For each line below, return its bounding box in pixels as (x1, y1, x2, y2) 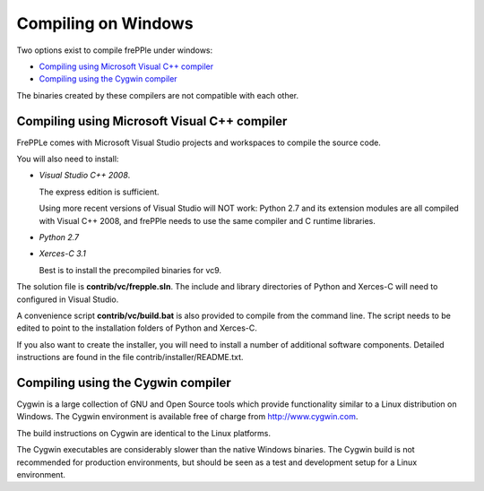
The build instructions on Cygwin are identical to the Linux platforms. (16, 427, 272, 438)
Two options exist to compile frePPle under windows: (16, 45, 213, 56)
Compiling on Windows (16, 13, 194, 33)
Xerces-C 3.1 (39, 248, 87, 259)
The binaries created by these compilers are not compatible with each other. (16, 90, 299, 100)
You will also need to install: (16, 153, 119, 165)
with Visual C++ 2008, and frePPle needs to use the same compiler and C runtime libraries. (39, 215, 376, 226)
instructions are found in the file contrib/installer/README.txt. (16, 352, 244, 363)
